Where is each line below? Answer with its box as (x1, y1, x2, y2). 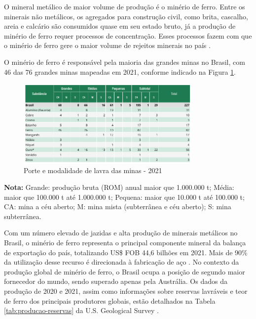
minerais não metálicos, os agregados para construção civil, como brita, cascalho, (4, 11, 248, 21)
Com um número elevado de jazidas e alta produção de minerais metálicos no (4, 228, 238, 238)
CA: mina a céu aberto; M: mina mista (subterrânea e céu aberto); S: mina (4, 201, 231, 212)
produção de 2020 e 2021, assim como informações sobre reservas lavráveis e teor (4, 285, 248, 296)
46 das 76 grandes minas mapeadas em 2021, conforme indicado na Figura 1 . (4, 66, 236, 77)
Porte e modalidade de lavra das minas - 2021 (24, 165, 162, 176)
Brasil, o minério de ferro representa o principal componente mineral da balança (4, 237, 246, 247)
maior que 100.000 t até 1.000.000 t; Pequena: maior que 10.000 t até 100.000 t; (4, 191, 245, 202)
